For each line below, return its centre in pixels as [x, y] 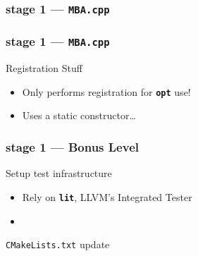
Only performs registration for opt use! [106, 91]
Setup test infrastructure [59, 173]
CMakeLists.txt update [58, 244]
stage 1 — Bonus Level [72, 146]
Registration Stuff [44, 68]
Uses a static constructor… [79, 115]
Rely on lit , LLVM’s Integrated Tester [107, 196]
